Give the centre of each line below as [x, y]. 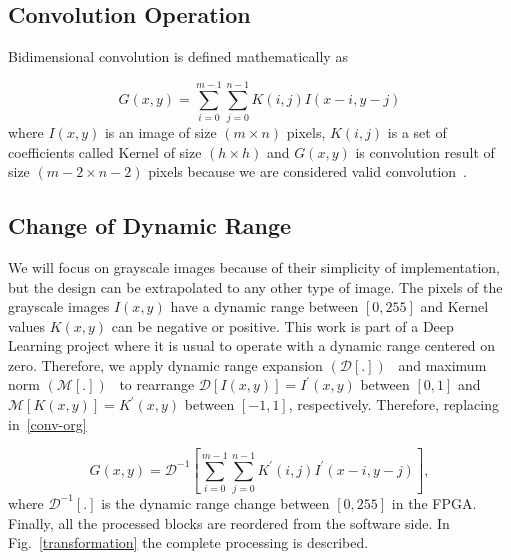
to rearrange [157, 384]
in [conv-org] [47, 423]
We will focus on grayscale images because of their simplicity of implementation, [254, 266]
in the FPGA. [434, 502]
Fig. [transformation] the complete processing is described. [188, 542]
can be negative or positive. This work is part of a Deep [282, 325]
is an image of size [160, 131]
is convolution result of [425, 151]
